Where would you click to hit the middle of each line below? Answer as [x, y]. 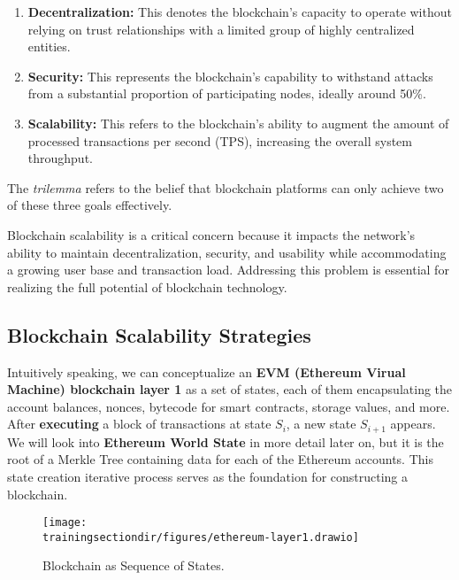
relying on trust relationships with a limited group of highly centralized [221, 29]
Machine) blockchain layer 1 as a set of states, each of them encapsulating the [230, 389]
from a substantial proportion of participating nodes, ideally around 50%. [227, 93]
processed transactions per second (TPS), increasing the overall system [220, 140]
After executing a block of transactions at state [139, 424]
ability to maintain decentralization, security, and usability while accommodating [227, 252]
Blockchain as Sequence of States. [134, 565]
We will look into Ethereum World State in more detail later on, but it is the [226, 441]
